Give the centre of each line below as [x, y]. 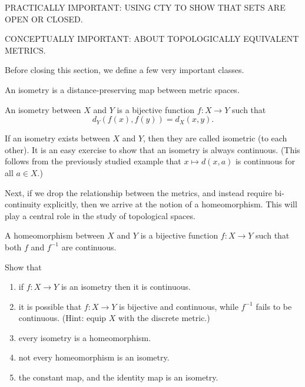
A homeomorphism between [55, 235]
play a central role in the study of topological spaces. [100, 215]
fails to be [274, 306]
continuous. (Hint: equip [62, 318]
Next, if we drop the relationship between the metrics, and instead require [138, 192]
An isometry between [43, 109]
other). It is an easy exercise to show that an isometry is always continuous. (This [152, 149]
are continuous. [89, 247]
